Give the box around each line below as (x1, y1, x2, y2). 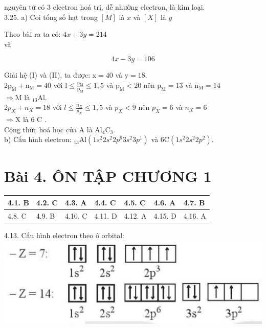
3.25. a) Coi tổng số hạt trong (4, 11, 98, 22)
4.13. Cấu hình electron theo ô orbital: (4, 229, 124, 240)
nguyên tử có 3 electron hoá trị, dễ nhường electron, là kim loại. (4, 2, 205, 12)
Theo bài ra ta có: (4, 29, 61, 39)
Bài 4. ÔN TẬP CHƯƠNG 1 (4, 165, 212, 186)
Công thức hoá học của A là (4, 124, 93, 134)
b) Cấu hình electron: (4, 134, 72, 145)
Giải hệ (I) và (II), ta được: (4, 69, 91, 80)
